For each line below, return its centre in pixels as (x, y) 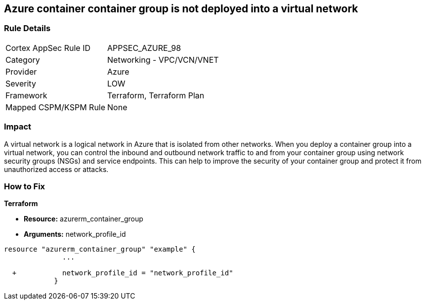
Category (23, 60)
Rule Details (27, 28)
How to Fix (25, 186)
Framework (26, 95)
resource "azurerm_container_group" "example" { (100, 249)
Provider (21, 71)
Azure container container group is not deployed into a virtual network (181, 9)
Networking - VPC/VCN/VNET (163, 60)
